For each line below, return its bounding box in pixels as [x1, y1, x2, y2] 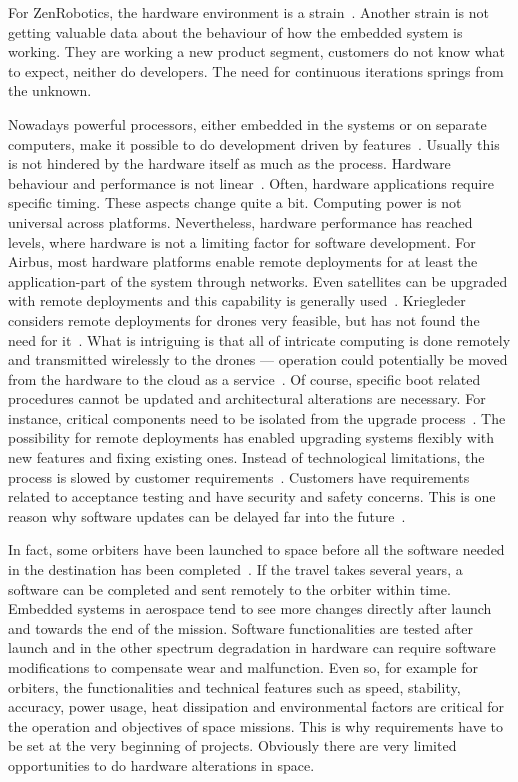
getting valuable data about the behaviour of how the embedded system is [8, 21, 463, 42]
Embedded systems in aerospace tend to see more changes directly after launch [8, 598, 492, 619]
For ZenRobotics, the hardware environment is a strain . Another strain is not [8, 2, 489, 22]
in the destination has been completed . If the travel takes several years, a [8, 559, 463, 580]
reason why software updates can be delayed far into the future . [8, 505, 406, 526]
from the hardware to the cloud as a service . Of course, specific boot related [8, 368, 481, 389]
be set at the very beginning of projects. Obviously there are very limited [8, 735, 457, 756]
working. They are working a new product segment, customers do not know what [8, 41, 506, 62]
